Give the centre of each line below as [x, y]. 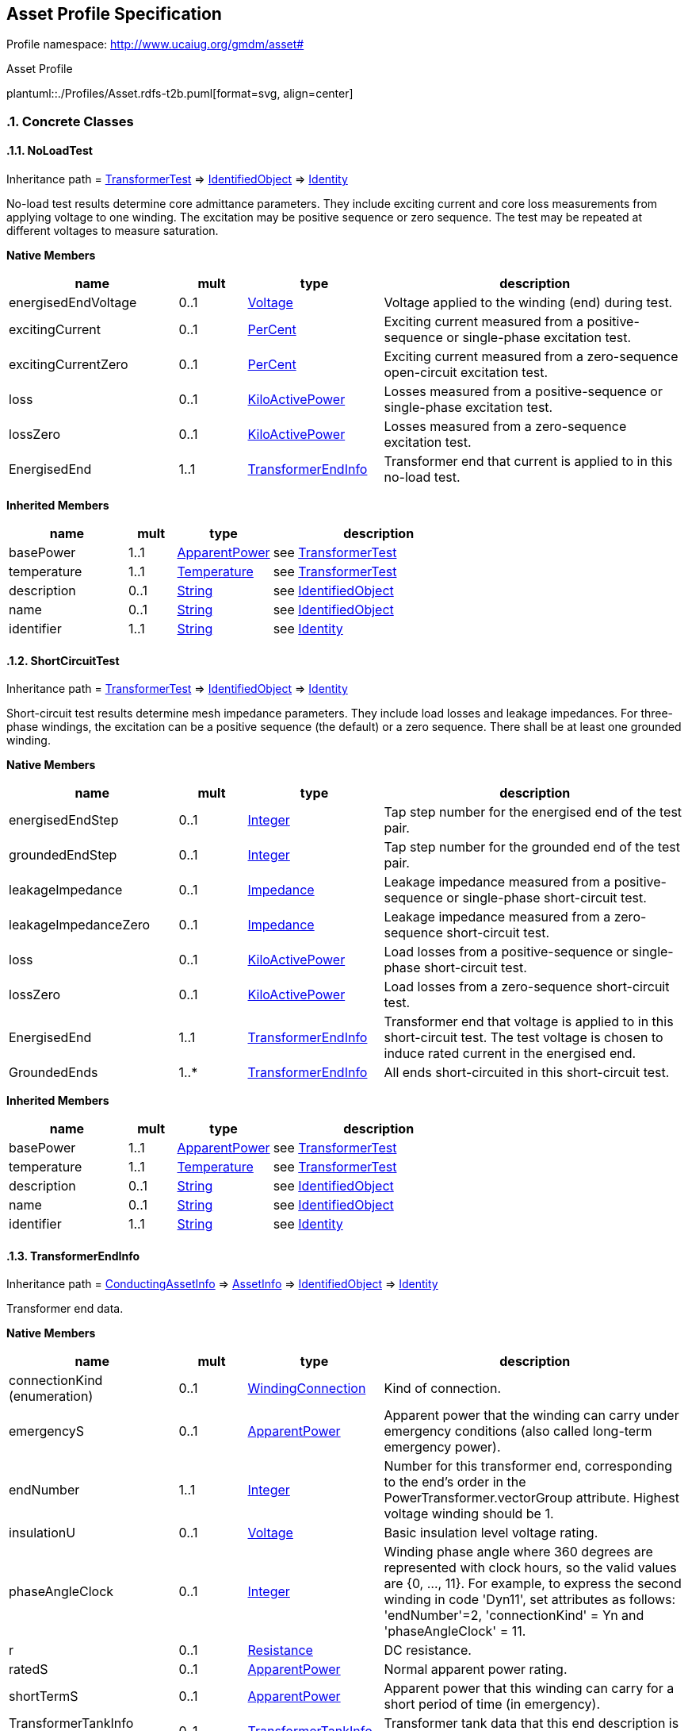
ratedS [29, 1669]
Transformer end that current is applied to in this [528, 462]
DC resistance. [428, 1650]
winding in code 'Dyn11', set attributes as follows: [530, 1600]
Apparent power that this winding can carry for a [529, 1689]
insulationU [42, 1533]
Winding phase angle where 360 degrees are [518, 1552]
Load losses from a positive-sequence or [506, 952]
